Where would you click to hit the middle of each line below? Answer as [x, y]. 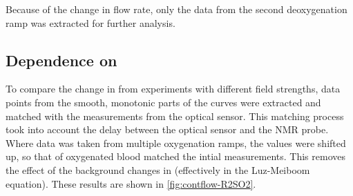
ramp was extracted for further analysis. [90, 22]
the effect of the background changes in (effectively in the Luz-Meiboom [158, 169]
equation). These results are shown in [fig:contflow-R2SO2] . [131, 183]
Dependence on [61, 60]
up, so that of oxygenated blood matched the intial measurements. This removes [175, 156]
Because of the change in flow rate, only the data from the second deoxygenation [176, 9]
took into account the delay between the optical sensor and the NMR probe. [167, 129]
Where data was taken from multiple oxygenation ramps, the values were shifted [176, 143]
